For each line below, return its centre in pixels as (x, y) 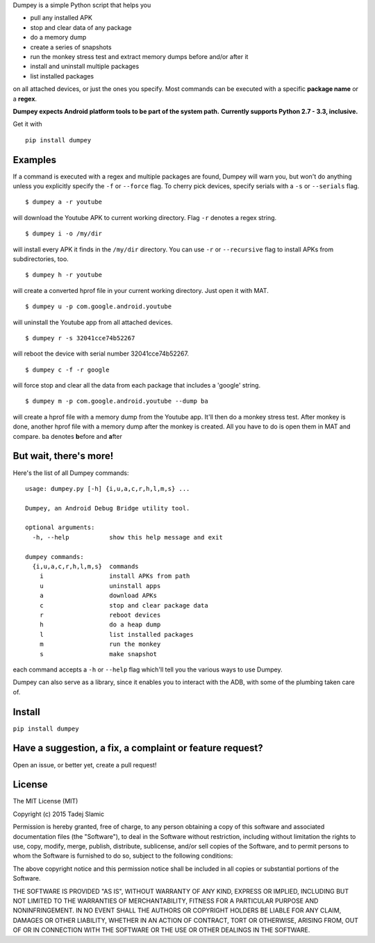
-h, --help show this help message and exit (128, 537)
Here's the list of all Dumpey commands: (71, 473)
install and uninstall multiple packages (85, 67)
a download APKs (98, 596)
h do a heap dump (100, 625)
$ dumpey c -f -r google (67, 369)
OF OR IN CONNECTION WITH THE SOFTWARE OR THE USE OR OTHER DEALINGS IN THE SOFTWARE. (161, 930)
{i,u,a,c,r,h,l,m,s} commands (85, 567)
